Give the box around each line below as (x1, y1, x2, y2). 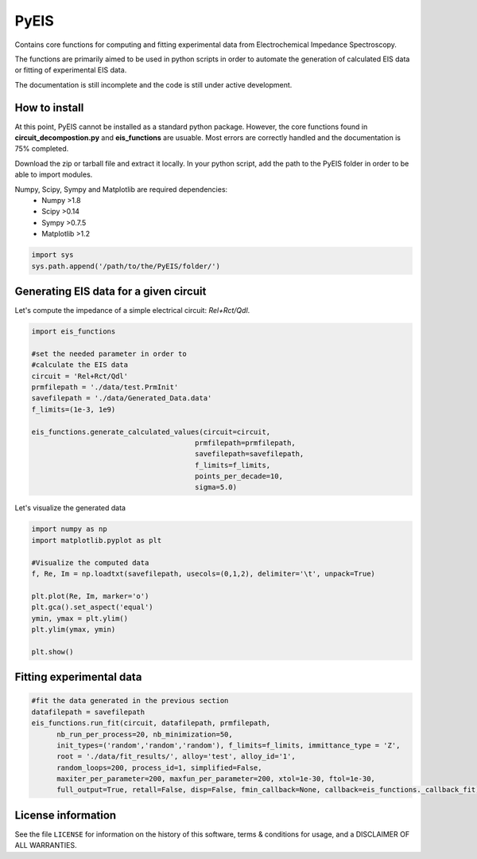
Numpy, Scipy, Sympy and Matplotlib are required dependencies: (14, 184, 228, 194)
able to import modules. (14, 170, 93, 179)
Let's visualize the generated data (14, 503, 126, 513)
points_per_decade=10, (195, 472, 284, 481)
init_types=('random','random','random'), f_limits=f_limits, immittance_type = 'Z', (56, 740, 401, 750)
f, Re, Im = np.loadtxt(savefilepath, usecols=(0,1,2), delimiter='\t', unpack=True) (31, 569, 375, 578)
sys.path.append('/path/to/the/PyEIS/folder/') (31, 261, 220, 271)
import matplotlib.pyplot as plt (31, 536, 162, 545)
